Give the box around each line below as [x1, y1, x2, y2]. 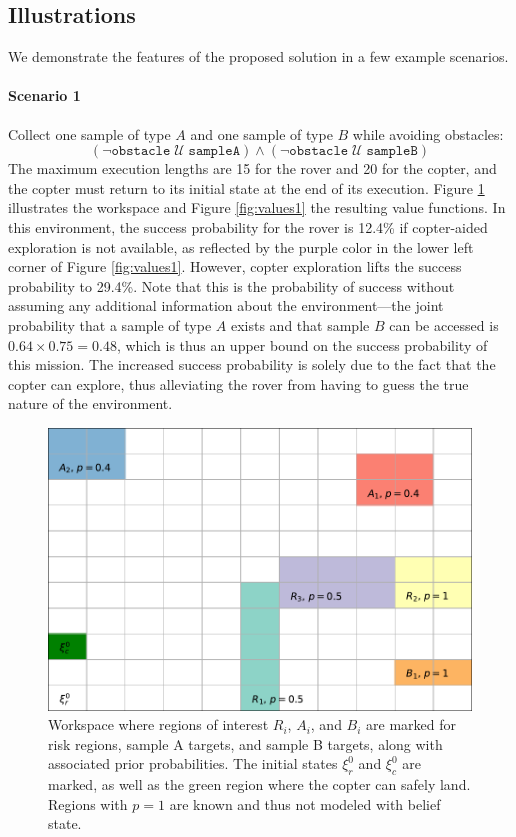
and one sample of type [190, 123, 333, 144]
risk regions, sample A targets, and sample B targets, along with [48, 733, 443, 754]
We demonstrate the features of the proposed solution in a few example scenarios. [8, 46, 509, 67]
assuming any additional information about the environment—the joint [8, 295, 444, 316]
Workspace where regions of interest [48, 714, 269, 735]
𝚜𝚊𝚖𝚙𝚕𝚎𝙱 [366, 144, 418, 159]
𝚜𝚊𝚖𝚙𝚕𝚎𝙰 [188, 144, 240, 159]
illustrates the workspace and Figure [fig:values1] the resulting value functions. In [8, 197, 506, 218]
